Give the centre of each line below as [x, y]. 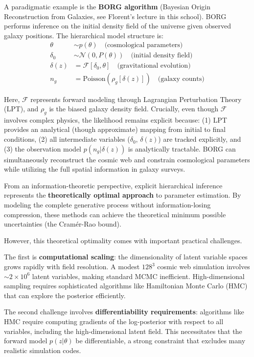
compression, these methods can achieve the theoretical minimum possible [115, 214]
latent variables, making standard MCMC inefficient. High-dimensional [138, 276]
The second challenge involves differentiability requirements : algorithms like [124, 312]
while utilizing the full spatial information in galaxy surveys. [95, 169]
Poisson [94, 79]
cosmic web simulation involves [204, 267]
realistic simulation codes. [43, 350]
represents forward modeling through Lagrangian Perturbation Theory [136, 99]
